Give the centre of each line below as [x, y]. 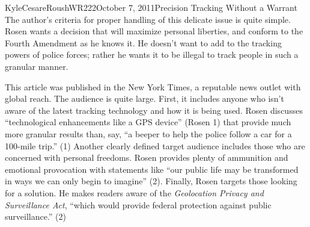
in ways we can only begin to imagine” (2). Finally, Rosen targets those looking [151, 181]
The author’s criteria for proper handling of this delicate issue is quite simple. [148, 19]
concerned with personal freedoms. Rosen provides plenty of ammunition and [147, 157]
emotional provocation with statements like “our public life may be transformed [152, 169]
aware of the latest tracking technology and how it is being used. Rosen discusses [154, 110]
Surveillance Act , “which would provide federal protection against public [138, 204]
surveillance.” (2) [36, 216]
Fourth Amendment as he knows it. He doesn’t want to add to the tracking [143, 42]
